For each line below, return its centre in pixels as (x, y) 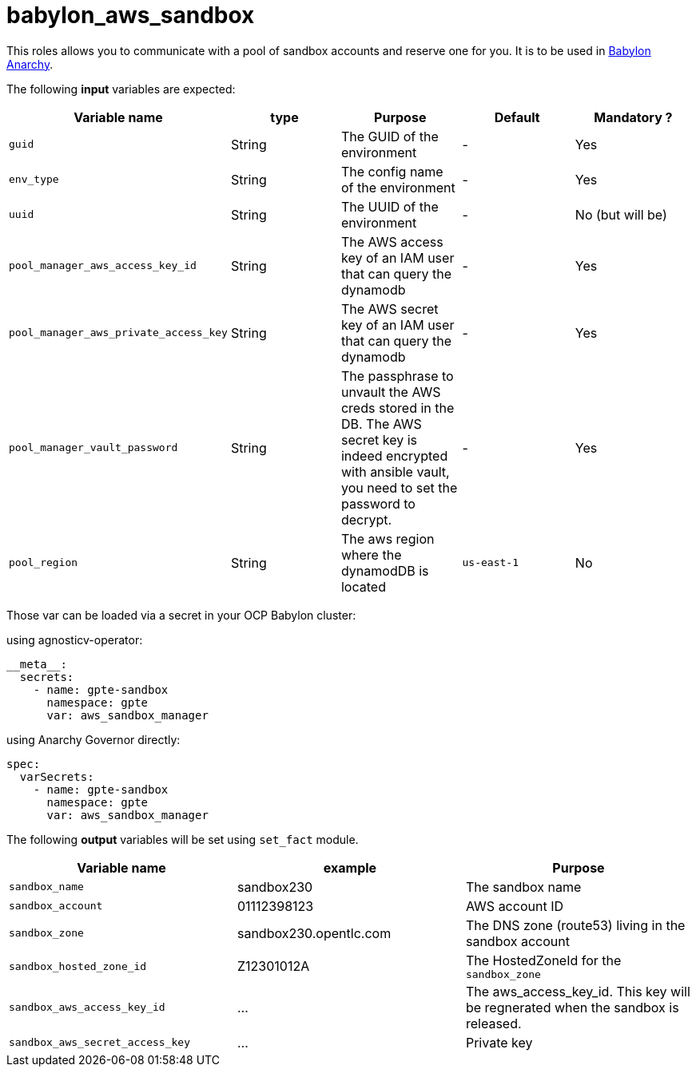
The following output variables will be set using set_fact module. (183, 839)
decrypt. (366, 519)
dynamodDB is (385, 570)
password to (378, 503)
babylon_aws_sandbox (131, 15)
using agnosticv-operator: (75, 639)
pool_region (44, 563)
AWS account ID (514, 906)
